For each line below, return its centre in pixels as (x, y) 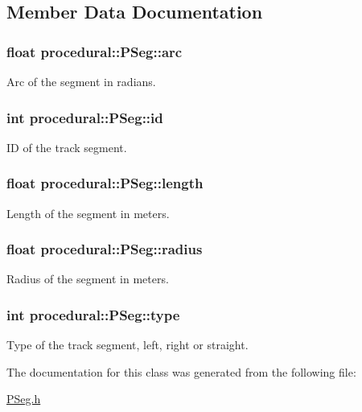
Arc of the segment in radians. (81, 81)
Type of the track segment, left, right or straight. (128, 345)
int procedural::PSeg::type (93, 314)
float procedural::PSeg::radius (105, 249)
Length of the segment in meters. (88, 213)
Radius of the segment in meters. (88, 279)
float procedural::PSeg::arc (95, 51)
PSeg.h (24, 399)
